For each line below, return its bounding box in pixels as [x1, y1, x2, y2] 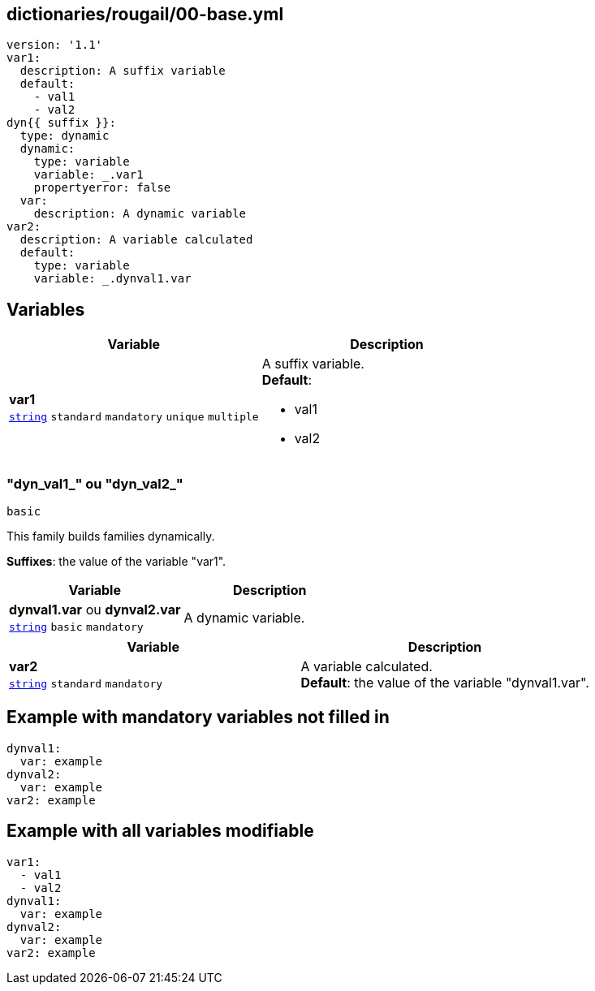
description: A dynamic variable [33, 207, 247, 221]
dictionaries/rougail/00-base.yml [6, 4, 284, 24]
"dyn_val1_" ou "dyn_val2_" [6, 475, 183, 492]
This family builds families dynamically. [6, 529, 215, 544]
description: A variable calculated [19, 233, 253, 247]
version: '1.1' [6, 38, 103, 52]
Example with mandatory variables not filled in [6, 707, 390, 728]
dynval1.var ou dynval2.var [9, 601, 181, 618]
